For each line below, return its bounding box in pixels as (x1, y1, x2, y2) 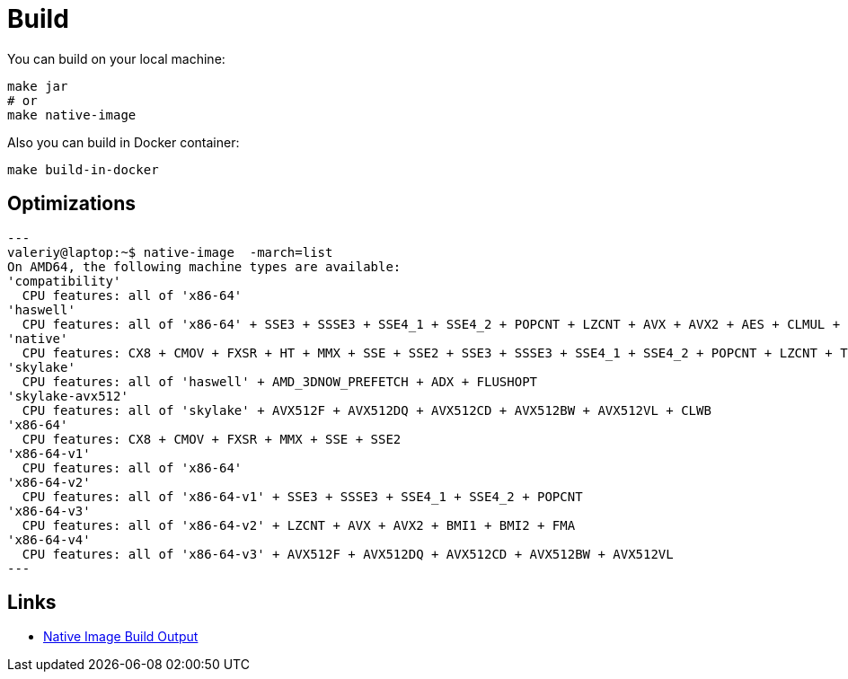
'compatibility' (7, 273, 121, 288)
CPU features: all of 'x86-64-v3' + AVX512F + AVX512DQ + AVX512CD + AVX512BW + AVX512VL (22, 546, 674, 561)
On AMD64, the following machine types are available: (7, 259, 402, 274)
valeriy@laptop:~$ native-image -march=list (7, 244, 333, 260)
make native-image (7, 107, 137, 122)
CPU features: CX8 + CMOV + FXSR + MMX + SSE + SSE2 (22, 431, 402, 446)
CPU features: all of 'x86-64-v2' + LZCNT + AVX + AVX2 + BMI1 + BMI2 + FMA (22, 517, 576, 533)
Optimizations (7, 192, 136, 216)
